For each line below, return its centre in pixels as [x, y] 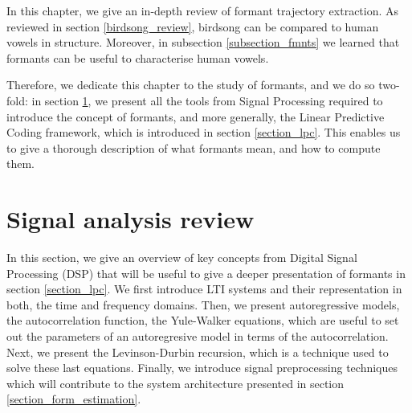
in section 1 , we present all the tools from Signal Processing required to [207, 100]
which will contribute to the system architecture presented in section [175, 383]
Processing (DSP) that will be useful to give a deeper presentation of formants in [206, 273]
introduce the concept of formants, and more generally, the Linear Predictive [196, 116]
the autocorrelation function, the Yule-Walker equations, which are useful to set [203, 320]
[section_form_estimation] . [74, 399]
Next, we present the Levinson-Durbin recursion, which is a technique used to [198, 352]
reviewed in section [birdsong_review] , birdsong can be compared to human [193, 26]
